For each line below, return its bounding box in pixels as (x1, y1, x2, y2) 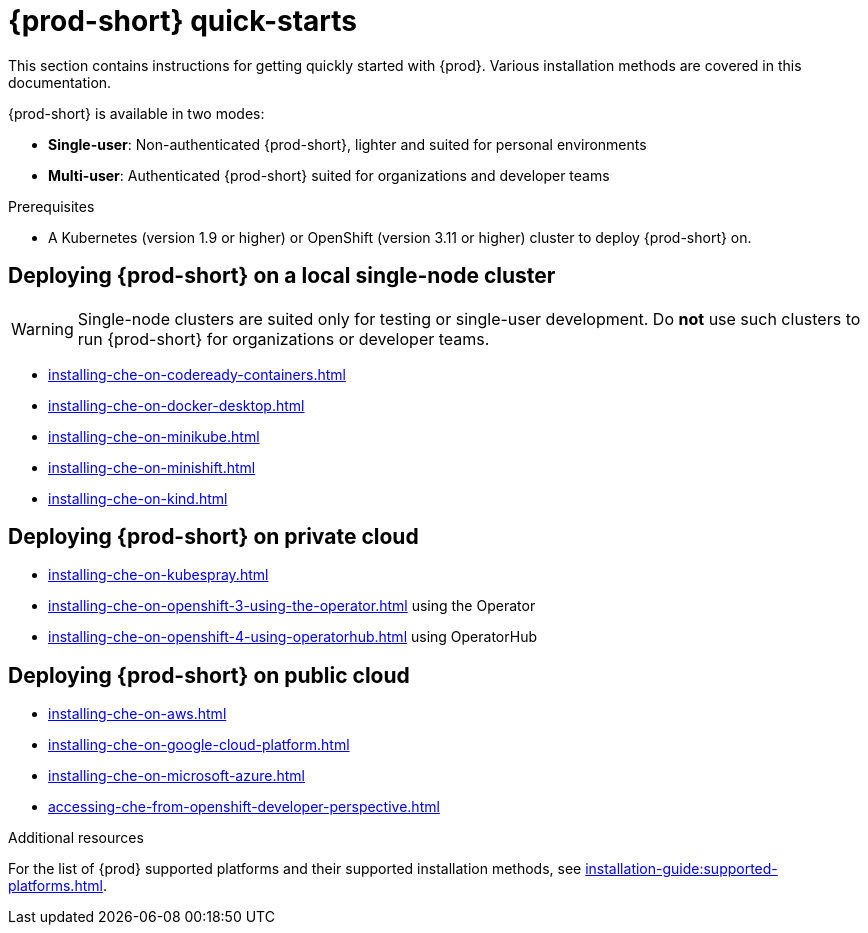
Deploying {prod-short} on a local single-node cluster (8, 263, 556, 289)
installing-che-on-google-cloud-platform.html (48, 736, 350, 754)
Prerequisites (8, 197, 95, 215)
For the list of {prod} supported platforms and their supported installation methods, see (8, 860, 582, 878)
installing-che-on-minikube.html (48, 427, 260, 445)
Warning (11, 318, 74, 339)
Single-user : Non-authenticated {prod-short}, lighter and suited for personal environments (48, 135, 647, 153)
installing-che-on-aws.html (48, 705, 227, 723)
